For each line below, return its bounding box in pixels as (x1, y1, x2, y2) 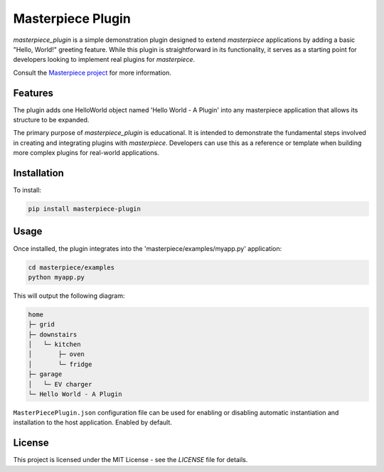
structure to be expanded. (13, 116, 90, 124)
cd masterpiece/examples (28, 263, 115, 272)
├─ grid (28, 321, 55, 328)
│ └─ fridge (28, 360, 92, 368)
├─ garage (28, 370, 63, 378)
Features (13, 87, 53, 99)
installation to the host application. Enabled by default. (13, 418, 172, 427)
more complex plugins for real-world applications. (13, 149, 159, 157)
